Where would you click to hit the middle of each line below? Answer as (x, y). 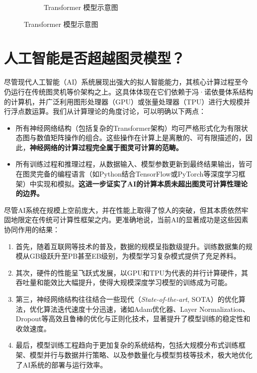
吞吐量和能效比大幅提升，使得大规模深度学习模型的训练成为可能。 (124, 282)
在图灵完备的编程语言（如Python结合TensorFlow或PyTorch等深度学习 (127, 174)
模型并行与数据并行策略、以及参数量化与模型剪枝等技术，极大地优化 (141, 354)
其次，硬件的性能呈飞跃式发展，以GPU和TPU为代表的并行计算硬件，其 (132, 272)
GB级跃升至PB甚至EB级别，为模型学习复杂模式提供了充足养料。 (135, 256)
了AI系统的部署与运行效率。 (61, 364)
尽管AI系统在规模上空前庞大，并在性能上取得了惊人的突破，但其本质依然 (123, 210)
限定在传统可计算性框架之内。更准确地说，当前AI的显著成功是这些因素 (133, 220)
